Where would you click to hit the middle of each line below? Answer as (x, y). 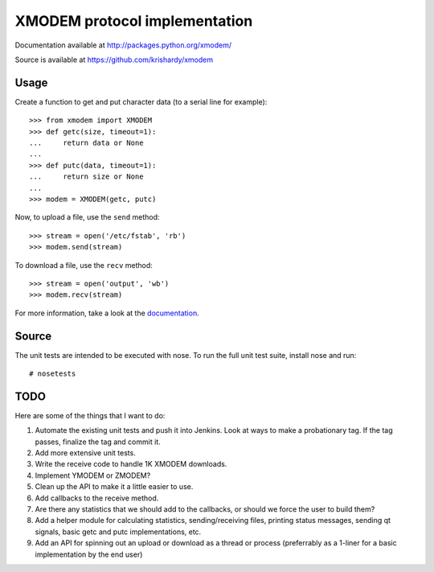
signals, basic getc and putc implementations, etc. (118, 532)
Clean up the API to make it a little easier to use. (114, 487)
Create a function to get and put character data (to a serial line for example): (141, 101)
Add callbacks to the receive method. (97, 498)
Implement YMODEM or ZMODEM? (93, 475)
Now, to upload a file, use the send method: (87, 217)
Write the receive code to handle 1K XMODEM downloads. (131, 464)
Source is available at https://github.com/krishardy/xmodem (114, 60)
